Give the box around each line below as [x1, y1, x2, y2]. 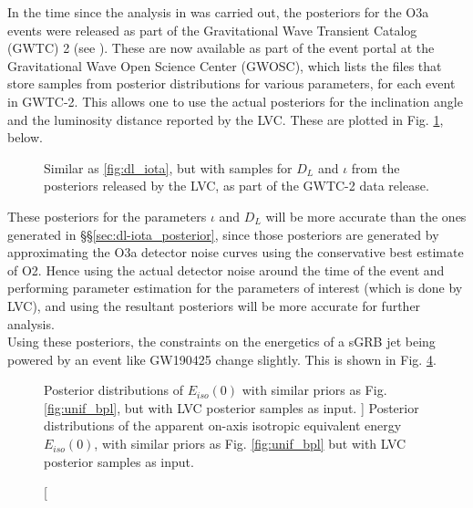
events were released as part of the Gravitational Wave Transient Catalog [7, 20, 417, 39]
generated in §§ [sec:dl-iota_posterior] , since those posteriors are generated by [7, 224, 439, 244]
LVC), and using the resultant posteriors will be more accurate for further [7, 295, 421, 315]
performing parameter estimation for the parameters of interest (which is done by [7, 278, 463, 297]
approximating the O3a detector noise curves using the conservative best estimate [7, 243, 464, 262]
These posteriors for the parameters [7, 206, 207, 225]
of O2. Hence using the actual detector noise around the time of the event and [7, 260, 445, 279]
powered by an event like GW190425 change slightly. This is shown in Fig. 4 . [7, 349, 437, 368]
